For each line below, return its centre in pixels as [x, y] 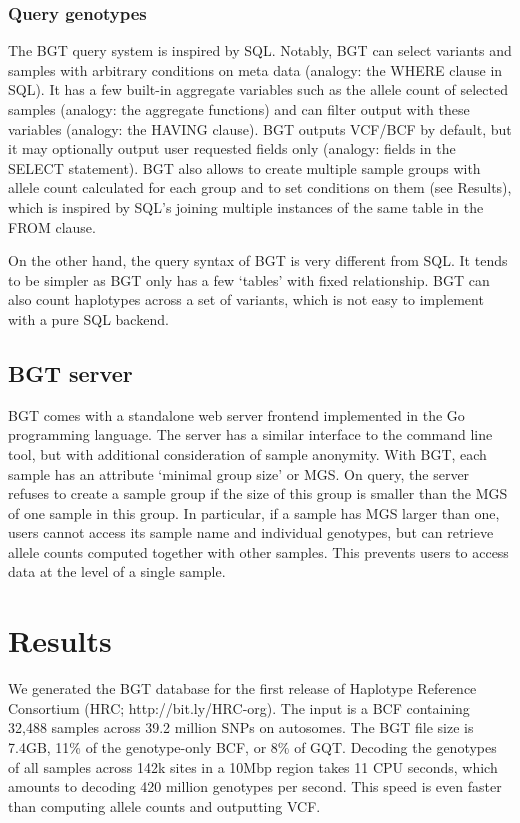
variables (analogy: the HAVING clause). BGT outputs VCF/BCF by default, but [260, 128]
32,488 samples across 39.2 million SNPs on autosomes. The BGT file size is [241, 727]
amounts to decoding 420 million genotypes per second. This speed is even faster [255, 786]
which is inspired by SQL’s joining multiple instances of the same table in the [246, 206]
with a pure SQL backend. [88, 318]
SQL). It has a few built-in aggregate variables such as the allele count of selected [258, 89]
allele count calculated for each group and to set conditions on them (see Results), [260, 187]
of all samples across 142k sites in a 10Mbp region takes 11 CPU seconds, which [253, 766]
